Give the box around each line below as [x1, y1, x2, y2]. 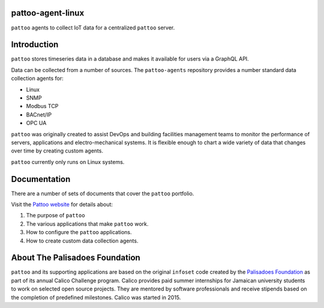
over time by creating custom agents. [11, 147, 103, 154]
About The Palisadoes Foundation [11, 253, 140, 263]
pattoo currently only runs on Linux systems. [11, 158, 125, 165]
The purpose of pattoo [26, 212, 85, 219]
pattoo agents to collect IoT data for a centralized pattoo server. [11, 24, 175, 31]
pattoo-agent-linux [11, 8, 85, 18]
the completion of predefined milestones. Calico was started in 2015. [11, 294, 181, 301]
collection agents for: [11, 75, 64, 82]
